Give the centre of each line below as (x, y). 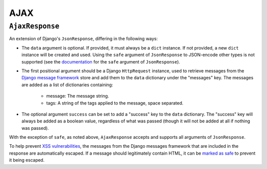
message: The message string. (78, 96)
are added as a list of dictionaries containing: (67, 85)
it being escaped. (27, 160)
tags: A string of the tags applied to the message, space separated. (115, 103)
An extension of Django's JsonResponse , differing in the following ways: (84, 39)
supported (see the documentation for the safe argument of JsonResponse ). (101, 61)
